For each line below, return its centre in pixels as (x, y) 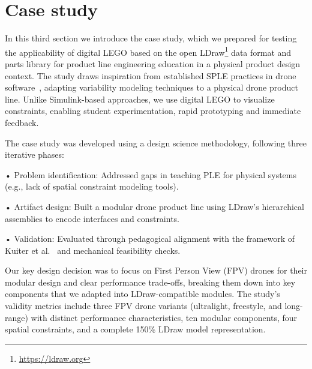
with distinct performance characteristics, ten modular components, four (164, 317)
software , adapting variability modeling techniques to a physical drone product (151, 87)
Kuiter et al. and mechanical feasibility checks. (93, 250)
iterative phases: (34, 154)
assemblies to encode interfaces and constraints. (92, 218)
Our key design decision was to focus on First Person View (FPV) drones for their (156, 270)
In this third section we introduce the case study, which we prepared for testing (151, 38)
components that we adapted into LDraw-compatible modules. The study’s (142, 294)
